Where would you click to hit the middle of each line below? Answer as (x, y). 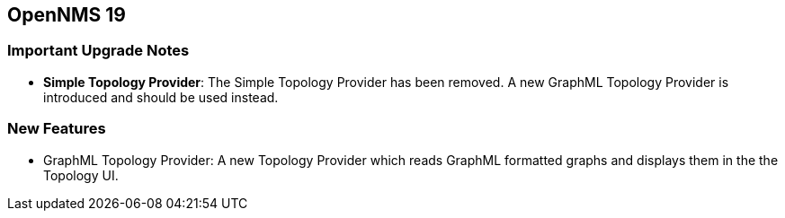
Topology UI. (81, 175)
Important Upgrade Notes (98, 51)
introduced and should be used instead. (161, 97)
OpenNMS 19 (67, 15)
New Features (57, 129)
